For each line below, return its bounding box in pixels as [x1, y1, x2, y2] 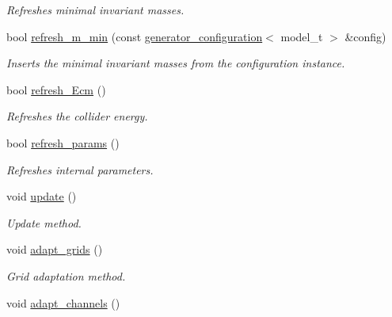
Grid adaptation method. [6, 267, 126, 284]
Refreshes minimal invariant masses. [6, 2, 185, 17]
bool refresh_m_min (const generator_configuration [6, 28, 263, 44]
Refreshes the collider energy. [6, 108, 148, 124]
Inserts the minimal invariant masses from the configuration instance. [6, 55, 345, 71]
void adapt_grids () [6, 241, 103, 258]
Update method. [6, 214, 82, 231]
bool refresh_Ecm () [6, 81, 106, 97]
